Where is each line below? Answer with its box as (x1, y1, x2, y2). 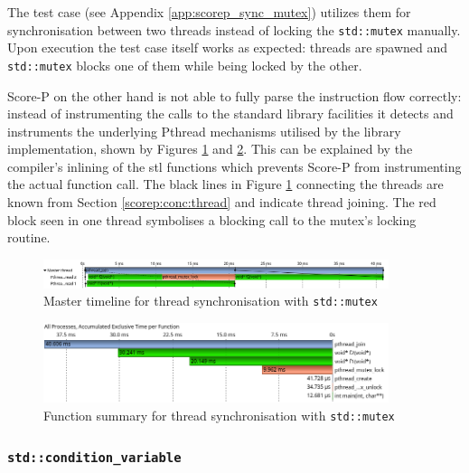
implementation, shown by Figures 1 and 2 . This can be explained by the (7, 139, 413, 158)
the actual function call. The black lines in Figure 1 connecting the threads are (7, 175, 444, 194)
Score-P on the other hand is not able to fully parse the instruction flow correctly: (7, 86, 462, 105)
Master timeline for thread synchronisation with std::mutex (43, 291, 378, 310)
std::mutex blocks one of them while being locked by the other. (7, 55, 362, 74)
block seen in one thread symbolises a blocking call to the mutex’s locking (7, 210, 417, 229)
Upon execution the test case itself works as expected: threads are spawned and (7, 38, 448, 57)
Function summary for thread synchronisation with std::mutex (43, 406, 395, 425)
